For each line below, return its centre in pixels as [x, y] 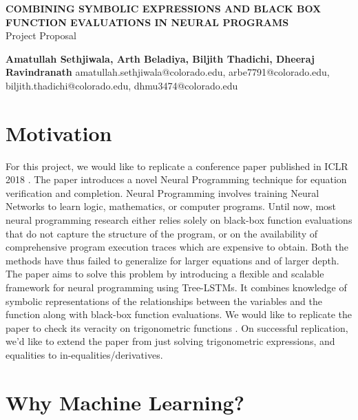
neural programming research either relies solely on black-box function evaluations [179, 220]
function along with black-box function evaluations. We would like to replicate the [179, 314]
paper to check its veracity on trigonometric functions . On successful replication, [177, 327]
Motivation [59, 133]
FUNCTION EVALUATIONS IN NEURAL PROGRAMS [147, 22]
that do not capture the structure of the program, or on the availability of [162, 233]
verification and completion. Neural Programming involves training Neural [162, 192]
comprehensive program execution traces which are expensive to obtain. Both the [177, 247]
